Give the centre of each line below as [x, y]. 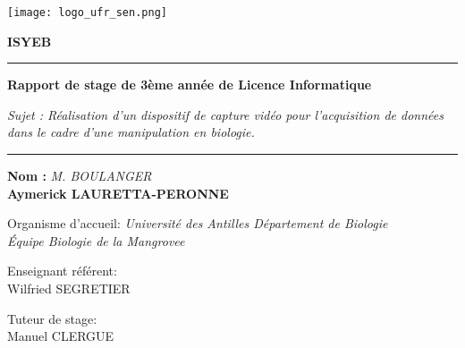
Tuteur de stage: [52, 318]
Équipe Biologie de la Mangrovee [96, 240]
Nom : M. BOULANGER [80, 176]
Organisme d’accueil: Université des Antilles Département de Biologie [198, 223]
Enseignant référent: [62, 271]
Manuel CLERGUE [61, 336]
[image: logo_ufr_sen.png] [87, 13]
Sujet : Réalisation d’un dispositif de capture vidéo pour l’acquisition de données [225, 114]
